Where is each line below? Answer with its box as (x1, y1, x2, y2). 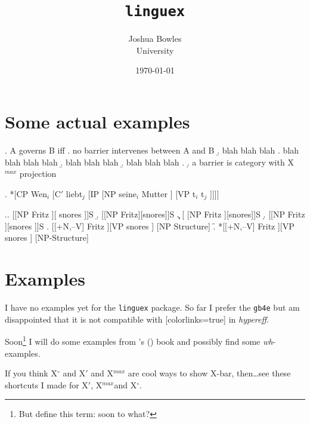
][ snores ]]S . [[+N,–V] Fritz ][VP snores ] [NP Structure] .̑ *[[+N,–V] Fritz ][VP (5, 219, 294, 232)
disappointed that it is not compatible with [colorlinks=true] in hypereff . (5, 312, 269, 325)
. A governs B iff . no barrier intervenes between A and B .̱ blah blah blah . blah (5, 143, 299, 156)
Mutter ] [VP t (141, 187, 196, 200)
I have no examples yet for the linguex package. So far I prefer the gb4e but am (5, 301, 300, 314)
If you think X (5, 367, 57, 379)
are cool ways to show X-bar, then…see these (128, 367, 291, 379)
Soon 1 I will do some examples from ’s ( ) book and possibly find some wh (5, 333, 273, 348)
